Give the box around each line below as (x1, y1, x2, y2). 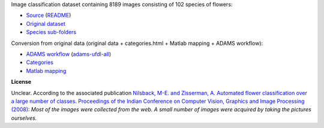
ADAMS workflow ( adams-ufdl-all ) (26, 50, 112, 57)
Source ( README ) (26, 12, 71, 19)
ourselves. (11, 114, 37, 121)
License (11, 78, 32, 86)
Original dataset (26, 20, 66, 27)
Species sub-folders (26, 29, 77, 36)
